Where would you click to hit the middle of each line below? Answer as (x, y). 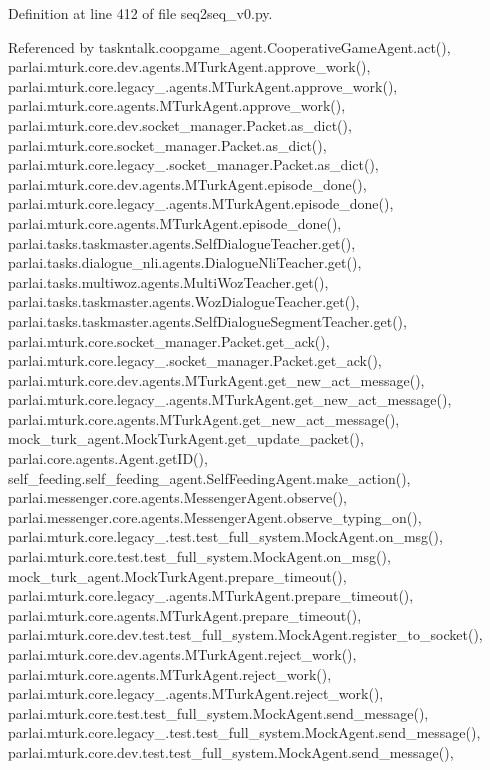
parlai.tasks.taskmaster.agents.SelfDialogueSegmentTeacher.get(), (207, 320)
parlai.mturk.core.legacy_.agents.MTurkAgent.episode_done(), (201, 203)
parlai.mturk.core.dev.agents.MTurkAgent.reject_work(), (182, 654)
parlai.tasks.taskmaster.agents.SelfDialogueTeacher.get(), (182, 242)
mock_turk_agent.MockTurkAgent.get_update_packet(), (186, 438)
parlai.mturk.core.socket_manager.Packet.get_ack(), (169, 340)
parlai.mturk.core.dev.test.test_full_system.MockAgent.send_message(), (231, 751)
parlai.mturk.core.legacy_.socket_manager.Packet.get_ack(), (195, 360)
